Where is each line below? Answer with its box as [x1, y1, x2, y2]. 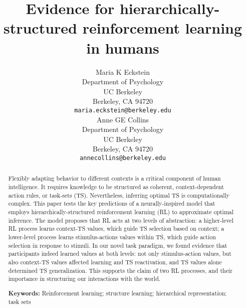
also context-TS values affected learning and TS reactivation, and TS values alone [8, 257, 222, 266]
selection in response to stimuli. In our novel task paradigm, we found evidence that [8, 241, 227, 249]
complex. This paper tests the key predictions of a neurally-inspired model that [8, 199, 215, 208]
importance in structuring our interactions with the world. [8, 274, 161, 283]
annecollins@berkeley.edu [80, 154, 166, 162]
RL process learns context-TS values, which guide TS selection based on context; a [8, 224, 224, 233]
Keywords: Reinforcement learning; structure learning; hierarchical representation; [8, 288, 227, 297]
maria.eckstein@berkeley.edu [74, 106, 171, 114]
